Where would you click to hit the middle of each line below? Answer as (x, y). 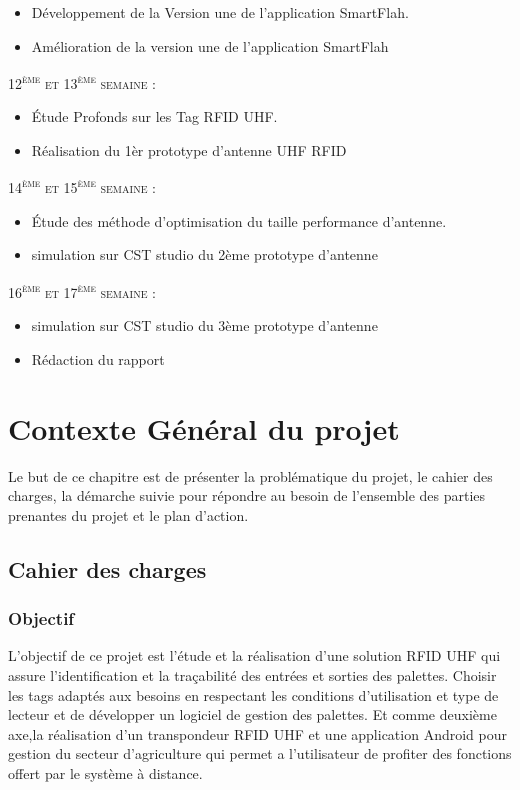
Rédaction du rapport (98, 358)
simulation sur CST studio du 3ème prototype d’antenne (204, 325)
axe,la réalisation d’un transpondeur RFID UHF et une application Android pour (257, 733)
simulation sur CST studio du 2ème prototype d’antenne (204, 254)
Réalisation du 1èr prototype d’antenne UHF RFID (189, 150)
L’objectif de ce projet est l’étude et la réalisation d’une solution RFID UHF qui (254, 655)
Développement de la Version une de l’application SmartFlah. (220, 12)
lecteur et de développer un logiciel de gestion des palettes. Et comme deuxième (252, 714)
